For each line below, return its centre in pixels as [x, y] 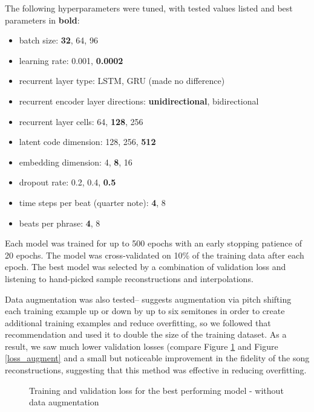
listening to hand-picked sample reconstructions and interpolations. [129, 278]
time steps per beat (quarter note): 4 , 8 [92, 202]
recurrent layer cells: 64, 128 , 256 [81, 121]
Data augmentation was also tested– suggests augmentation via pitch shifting [148, 299]
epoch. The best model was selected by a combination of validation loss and [146, 267]
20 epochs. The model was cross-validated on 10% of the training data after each [155, 255]
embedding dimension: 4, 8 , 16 [76, 162]
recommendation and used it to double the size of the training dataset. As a [146, 334]
